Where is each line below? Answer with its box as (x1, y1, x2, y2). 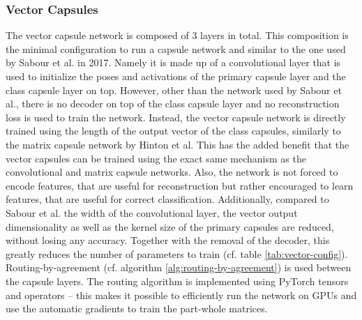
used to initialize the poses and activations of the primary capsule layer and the (6, 69, 346, 83)
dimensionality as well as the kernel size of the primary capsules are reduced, (6, 219, 334, 234)
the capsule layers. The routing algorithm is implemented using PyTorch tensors (6, 273, 349, 288)
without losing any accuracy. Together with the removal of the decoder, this (6, 233, 330, 247)
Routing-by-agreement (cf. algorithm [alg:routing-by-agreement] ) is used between (6, 260, 352, 275)
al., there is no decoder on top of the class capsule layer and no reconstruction (6, 96, 340, 111)
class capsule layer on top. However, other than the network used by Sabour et (6, 82, 342, 97)
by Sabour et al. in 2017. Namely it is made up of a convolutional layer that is (6, 55, 341, 70)
